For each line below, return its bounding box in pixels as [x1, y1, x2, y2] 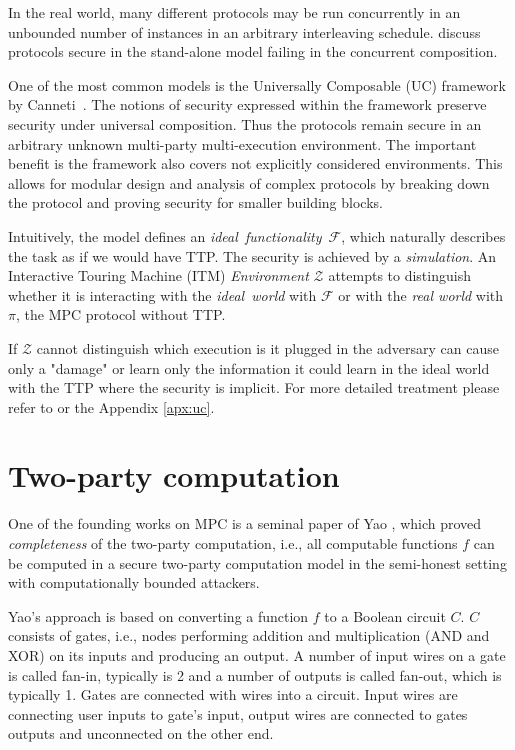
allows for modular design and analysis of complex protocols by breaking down [8, 172, 490, 193]
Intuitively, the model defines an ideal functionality [8, 225, 322, 246]
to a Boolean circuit [324, 605, 446, 626]
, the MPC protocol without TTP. [15, 304, 226, 325]
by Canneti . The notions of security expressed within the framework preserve [8, 94, 487, 115]
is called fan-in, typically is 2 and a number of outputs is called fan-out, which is [8, 664, 502, 685]
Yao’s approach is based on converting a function [8, 605, 309, 626]
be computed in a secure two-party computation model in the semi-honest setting [8, 552, 507, 573]
